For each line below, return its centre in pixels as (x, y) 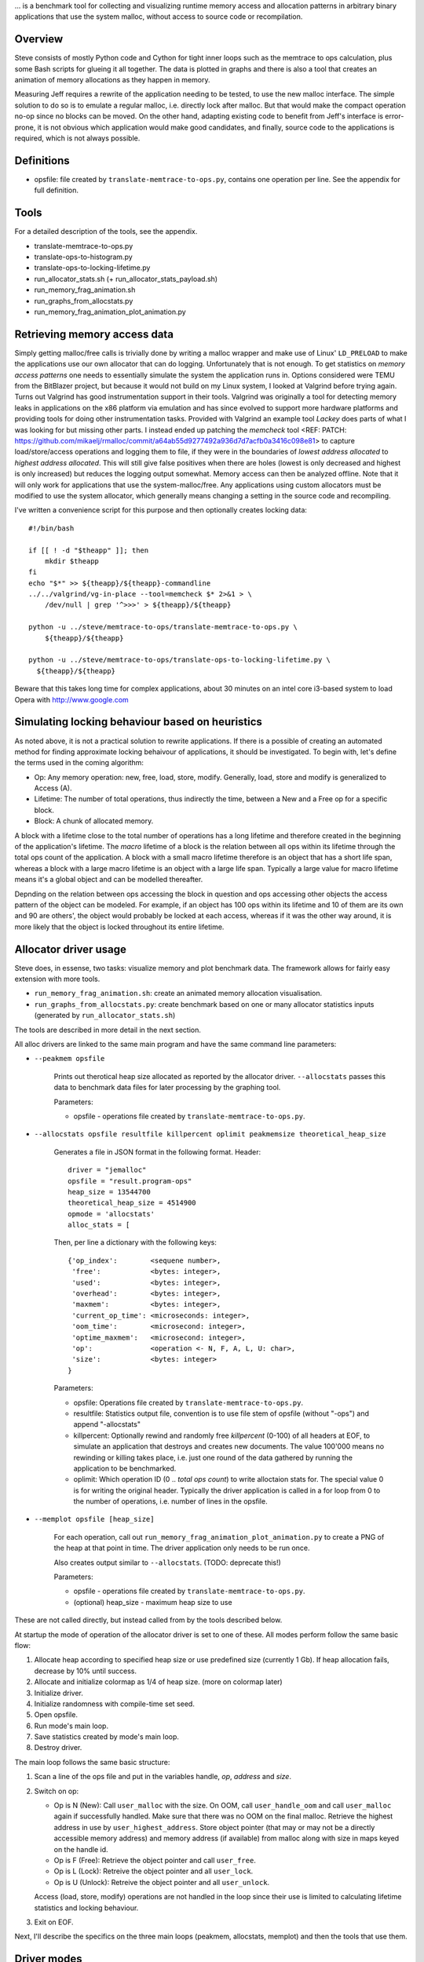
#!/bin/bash (51, 528)
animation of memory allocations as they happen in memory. (112, 80)
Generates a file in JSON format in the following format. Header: (157, 1152)
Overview (39, 39)
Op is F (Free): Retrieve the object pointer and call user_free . (155, 1860)
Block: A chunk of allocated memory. (94, 821)
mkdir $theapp (72, 561)
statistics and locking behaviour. (86, 1908)
